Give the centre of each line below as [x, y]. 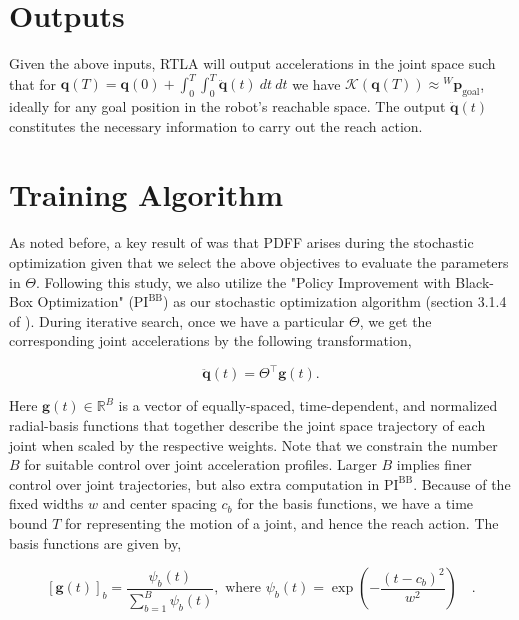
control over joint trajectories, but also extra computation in [194, 483]
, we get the [395, 320]
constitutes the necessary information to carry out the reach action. [216, 125]
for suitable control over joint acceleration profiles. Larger [200, 464]
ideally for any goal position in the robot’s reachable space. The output [227, 106]
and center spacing [159, 503]
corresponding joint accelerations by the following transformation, [210, 340]
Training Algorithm [146, 194]
